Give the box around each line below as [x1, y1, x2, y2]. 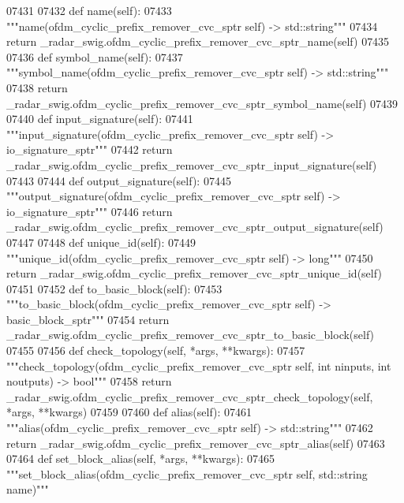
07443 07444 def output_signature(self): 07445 [6, 172, 231, 188]
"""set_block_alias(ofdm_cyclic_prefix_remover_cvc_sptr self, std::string [6, 465, 368, 482]
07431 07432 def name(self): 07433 [6, 2, 172, 18]
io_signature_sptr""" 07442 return [6, 141, 173, 158]
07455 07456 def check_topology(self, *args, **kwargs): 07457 [6, 342, 305, 359]
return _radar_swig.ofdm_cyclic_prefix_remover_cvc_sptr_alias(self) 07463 [6, 434, 385, 451]
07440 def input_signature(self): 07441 [6, 110, 193, 127]
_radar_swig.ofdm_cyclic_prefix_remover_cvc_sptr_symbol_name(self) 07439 [6, 95, 398, 111]
